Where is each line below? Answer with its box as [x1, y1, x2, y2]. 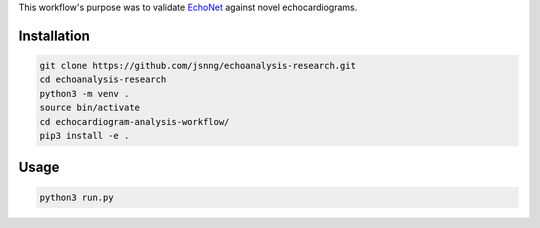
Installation [18, 27, 90, 44]
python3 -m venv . [39, 88, 130, 99]
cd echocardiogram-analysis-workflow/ [39, 116, 230, 127]
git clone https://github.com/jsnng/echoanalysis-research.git [39, 60, 357, 71]
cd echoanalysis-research [39, 74, 167, 85]
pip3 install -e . [39, 130, 130, 141]
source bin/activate [39, 102, 140, 114]
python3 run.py [39, 191, 114, 203]
